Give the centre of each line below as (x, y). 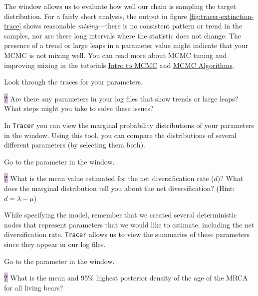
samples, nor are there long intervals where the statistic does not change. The (123, 35)
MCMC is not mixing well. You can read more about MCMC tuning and (116, 55)
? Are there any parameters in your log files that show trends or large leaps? (121, 98)
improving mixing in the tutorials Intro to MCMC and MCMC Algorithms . (119, 65)
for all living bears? (34, 287)
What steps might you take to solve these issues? (79, 108)
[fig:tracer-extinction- (222, 16)
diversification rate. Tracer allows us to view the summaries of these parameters (127, 234)
